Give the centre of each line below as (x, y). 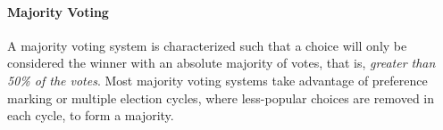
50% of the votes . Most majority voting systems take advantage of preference (217, 80)
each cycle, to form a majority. (91, 115)
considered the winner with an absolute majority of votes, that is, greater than (221, 63)
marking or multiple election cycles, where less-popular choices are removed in (221, 97)
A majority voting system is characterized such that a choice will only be (207, 45)
